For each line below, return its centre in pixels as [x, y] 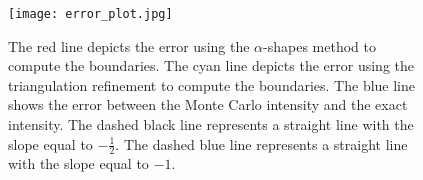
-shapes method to [319, 45]
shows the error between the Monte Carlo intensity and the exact [208, 104]
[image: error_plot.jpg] [90, 14]
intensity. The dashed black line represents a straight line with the [211, 124]
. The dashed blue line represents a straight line [261, 143]
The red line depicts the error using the [129, 45]
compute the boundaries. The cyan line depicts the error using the [211, 65]
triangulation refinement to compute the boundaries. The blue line [212, 84]
